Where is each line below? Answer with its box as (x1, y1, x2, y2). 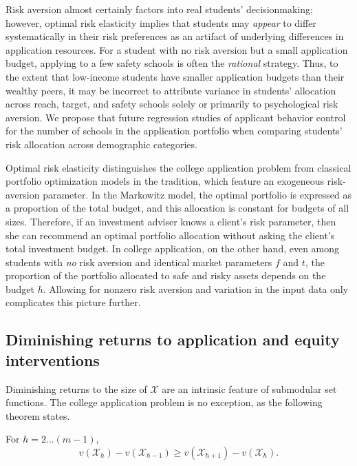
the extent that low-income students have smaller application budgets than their (6, 69, 345, 83)
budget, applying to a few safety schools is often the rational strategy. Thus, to (6, 56, 338, 70)
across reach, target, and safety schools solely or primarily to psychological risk (6, 97, 338, 111)
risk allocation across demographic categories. (6, 136, 197, 151)
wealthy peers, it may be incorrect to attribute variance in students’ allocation (6, 83, 336, 97)
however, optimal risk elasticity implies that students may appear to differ (6, 15, 316, 30)
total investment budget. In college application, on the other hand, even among (6, 241, 340, 256)
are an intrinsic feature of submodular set (162, 381, 337, 396)
